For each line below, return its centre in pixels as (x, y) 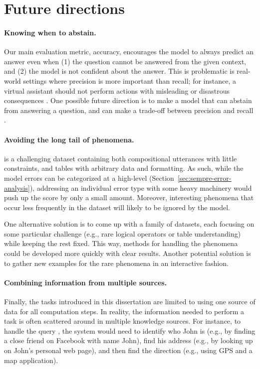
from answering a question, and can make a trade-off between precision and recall (129, 110)
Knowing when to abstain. (50, 32)
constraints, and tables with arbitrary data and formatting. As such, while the (124, 168)
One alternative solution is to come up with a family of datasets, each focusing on (129, 224)
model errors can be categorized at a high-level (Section (89, 178)
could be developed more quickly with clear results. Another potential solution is (128, 253)
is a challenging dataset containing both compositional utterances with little (121, 158)
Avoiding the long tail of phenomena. (69, 139)
